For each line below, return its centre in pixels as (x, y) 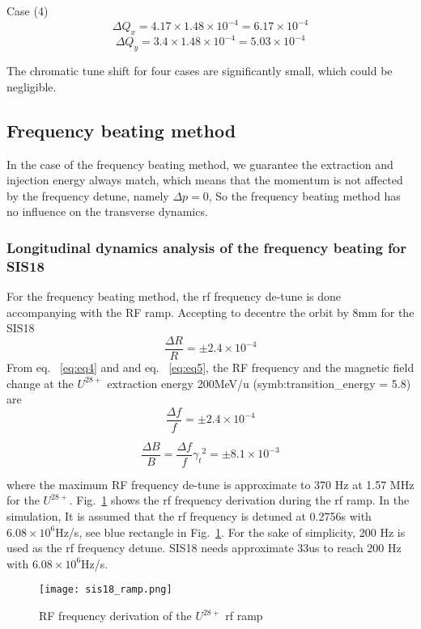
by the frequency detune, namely (88, 195)
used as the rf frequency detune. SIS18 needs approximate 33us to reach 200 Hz (204, 548)
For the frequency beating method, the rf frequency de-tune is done (174, 296)
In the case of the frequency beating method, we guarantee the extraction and (200, 164)
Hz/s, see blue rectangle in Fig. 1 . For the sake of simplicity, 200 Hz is (230, 532)
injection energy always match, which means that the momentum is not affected (205, 180)
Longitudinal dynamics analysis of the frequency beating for (206, 247)
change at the (40, 383)
